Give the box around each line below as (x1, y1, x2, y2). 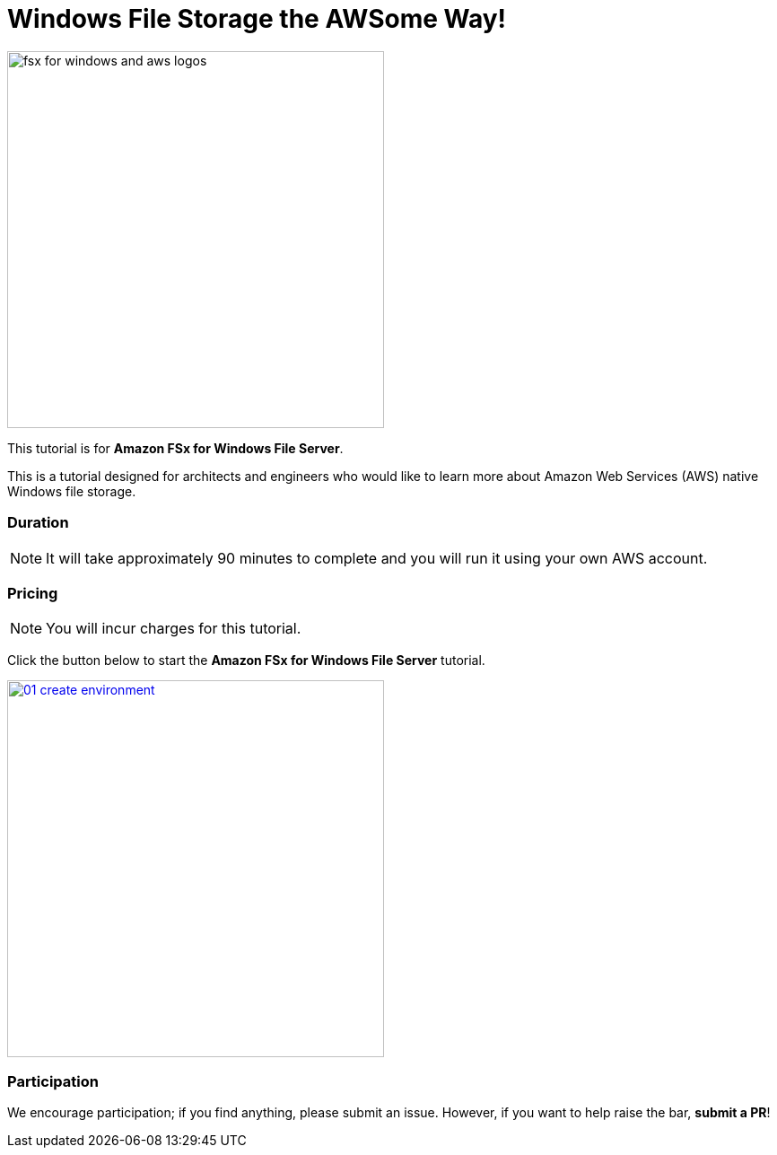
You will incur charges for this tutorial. (46, 619, 301, 638)
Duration (7, 513, 69, 532)
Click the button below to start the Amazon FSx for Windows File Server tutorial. (7, 652, 485, 669)
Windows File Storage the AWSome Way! (7, 4, 507, 34)
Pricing (7, 583, 58, 602)
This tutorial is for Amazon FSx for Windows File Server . (7, 440, 344, 456)
